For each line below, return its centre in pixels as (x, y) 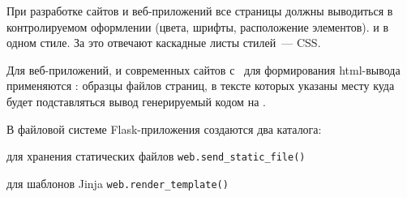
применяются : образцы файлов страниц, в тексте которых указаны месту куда (201, 86)
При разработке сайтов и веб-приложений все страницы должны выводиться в (200, 11)
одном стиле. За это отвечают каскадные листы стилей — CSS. (164, 43)
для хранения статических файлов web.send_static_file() (156, 156)
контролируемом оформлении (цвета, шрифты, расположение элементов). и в (198, 26)
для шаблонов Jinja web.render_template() (118, 183)
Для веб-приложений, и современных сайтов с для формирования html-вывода (203, 69)
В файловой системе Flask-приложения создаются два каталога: (164, 128)
